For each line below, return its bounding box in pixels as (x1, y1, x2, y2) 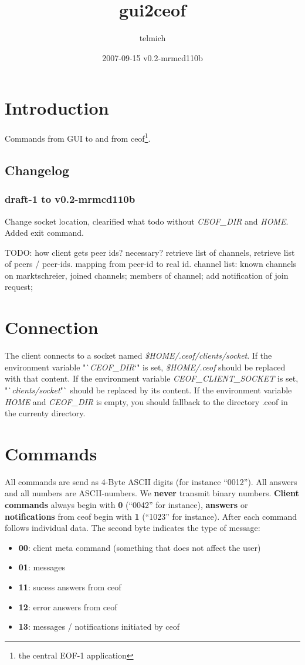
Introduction (5, 96, 109, 120)
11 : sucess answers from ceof (18, 581, 121, 593)
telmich (139, 32, 166, 44)
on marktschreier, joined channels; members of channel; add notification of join (5, 269, 289, 281)
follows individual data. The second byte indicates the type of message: (5, 522, 260, 534)
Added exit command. (5, 226, 84, 239)
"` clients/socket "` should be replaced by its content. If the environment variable (5, 383, 292, 396)
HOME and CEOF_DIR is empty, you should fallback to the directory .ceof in (5, 395, 288, 407)
